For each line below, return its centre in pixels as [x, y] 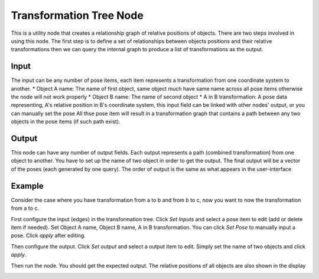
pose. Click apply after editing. [48, 235]
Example [27, 186]
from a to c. [25, 208]
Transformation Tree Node [77, 15]
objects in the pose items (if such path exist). [66, 122]
